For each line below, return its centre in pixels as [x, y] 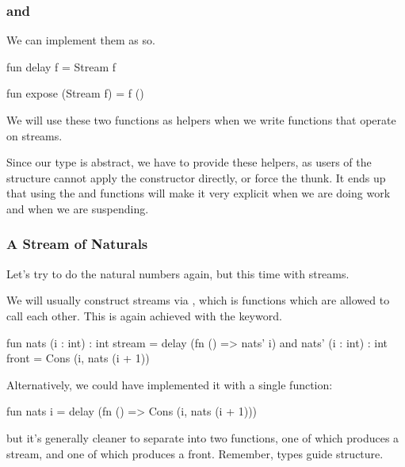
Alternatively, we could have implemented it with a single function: [170, 384]
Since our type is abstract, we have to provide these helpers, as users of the [189, 162]
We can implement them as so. [81, 40]
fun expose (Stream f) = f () [75, 93]
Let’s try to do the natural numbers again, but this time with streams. [178, 273]
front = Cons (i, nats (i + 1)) [78, 358]
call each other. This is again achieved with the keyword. [144, 315]
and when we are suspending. [78, 208]
